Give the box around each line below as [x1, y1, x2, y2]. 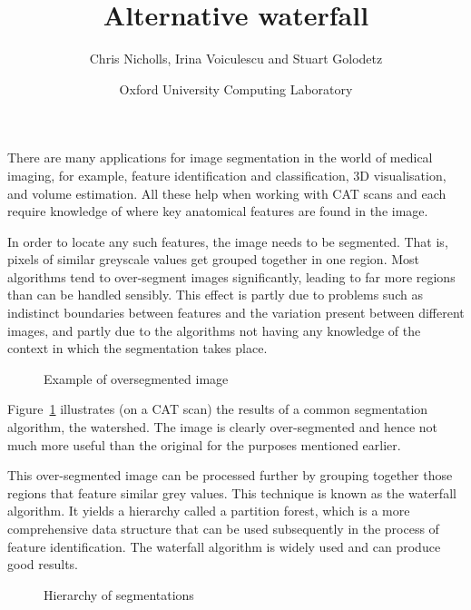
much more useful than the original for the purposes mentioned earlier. [7, 435, 401, 454]
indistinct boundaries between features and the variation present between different [7, 303, 465, 322]
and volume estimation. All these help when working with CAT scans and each [7, 183, 446, 202]
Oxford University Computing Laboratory [119, 79, 353, 98]
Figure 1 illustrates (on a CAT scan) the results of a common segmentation [7, 399, 428, 418]
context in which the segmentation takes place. [7, 339, 268, 358]
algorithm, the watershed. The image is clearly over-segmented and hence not [7, 418, 437, 437]
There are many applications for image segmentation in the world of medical [7, 148, 433, 167]
